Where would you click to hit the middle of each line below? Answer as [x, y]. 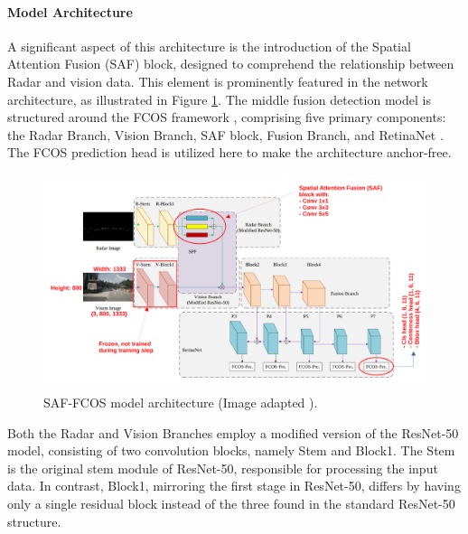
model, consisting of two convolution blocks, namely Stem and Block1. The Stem [231, 450]
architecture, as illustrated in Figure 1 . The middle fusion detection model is [219, 99]
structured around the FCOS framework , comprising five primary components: [227, 117]
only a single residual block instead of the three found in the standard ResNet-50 [231, 504]
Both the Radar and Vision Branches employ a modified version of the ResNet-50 [233, 432]
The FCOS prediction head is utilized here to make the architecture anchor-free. [229, 152]
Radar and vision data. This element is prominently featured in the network [218, 81]
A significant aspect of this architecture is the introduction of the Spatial [209, 46]
